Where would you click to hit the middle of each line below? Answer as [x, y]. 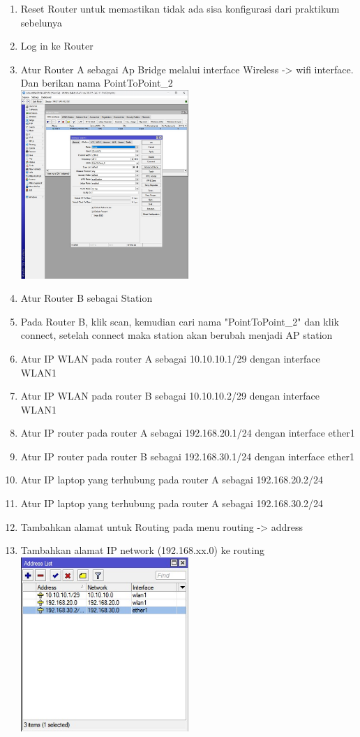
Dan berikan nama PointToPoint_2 [97, 83]
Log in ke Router [57, 46]
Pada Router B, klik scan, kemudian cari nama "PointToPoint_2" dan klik [180, 321]
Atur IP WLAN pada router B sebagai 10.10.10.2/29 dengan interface [170, 396]
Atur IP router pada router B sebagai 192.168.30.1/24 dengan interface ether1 [188, 456]
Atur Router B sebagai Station [87, 298]
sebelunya [41, 22]
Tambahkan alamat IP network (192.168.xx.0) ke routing [142, 550]
